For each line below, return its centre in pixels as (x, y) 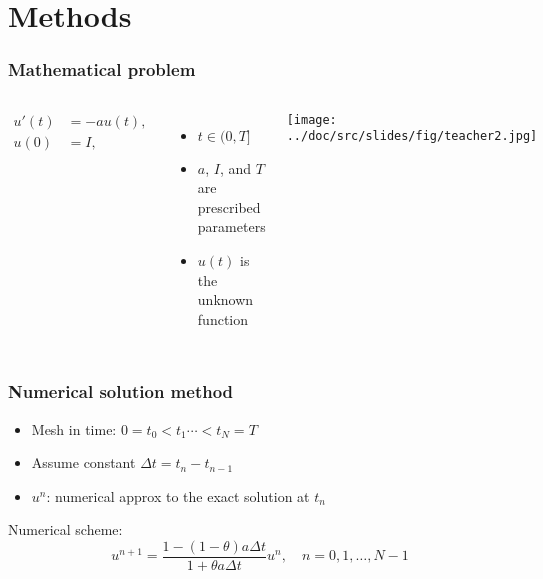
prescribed (229, 206)
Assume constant (83, 462)
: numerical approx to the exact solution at (178, 495)
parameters (231, 226)
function (223, 318)
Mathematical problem (102, 69)
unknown (225, 299)
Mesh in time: (74, 428)
